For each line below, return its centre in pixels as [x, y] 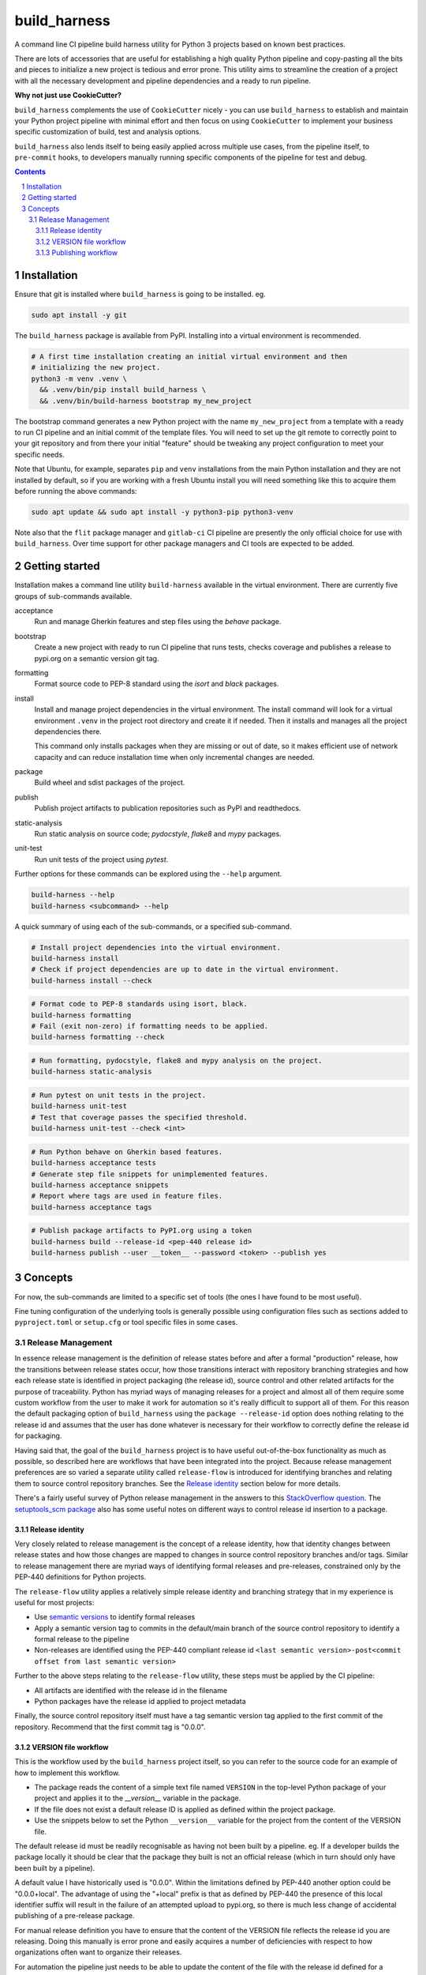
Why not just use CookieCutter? [68, 96]
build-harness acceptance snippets [100, 1185]
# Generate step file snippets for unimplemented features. [150, 1174]
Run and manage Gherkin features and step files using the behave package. [158, 622]
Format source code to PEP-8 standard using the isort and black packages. [157, 684]
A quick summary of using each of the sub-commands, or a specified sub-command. [153, 926]
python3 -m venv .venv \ [79, 378]
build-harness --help [73, 895]
